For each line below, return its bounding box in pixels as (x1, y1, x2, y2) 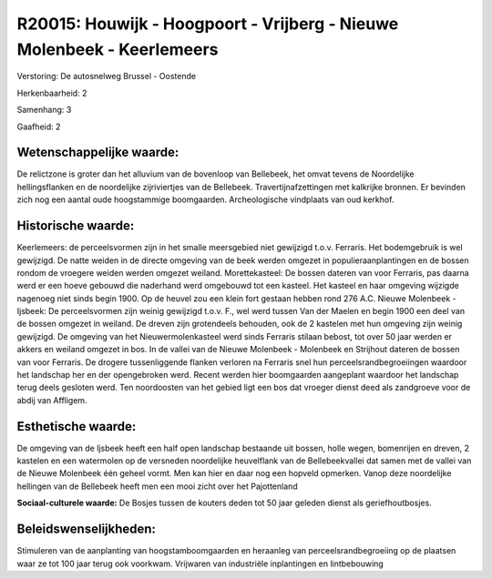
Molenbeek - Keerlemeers (16, 39, 219, 59)
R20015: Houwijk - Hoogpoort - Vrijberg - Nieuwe (16, 14, 399, 34)
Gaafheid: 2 (16, 121, 61, 132)
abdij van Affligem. (16, 394, 87, 405)
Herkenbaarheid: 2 (16, 87, 87, 98)
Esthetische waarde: (16, 419, 137, 434)
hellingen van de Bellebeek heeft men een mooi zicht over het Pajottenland (16, 481, 298, 492)
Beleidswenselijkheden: (16, 522, 157, 537)
